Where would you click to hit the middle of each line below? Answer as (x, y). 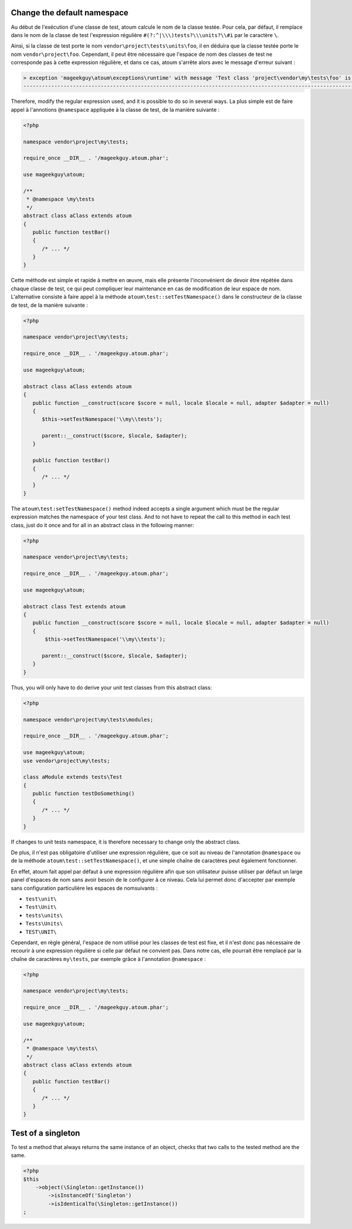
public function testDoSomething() (84, 794)
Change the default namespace (70, 13)
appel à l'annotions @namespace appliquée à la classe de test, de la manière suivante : (115, 109)
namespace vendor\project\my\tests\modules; (88, 719)
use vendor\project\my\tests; (67, 761)
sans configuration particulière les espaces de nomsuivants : (84, 888)
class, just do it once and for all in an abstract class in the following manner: (102, 525)
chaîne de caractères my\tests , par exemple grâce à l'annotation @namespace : (109, 959)
